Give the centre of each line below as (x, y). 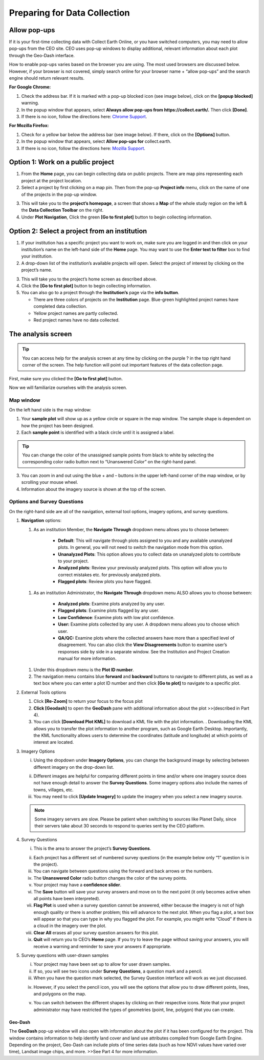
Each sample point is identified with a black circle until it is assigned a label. (98, 433)
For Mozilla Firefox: (29, 126)
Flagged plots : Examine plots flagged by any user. (109, 610)
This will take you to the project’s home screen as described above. (89, 279)
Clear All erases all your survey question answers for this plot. (96, 932)
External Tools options (44, 692)
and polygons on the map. (60, 994)
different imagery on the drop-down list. (74, 767)
